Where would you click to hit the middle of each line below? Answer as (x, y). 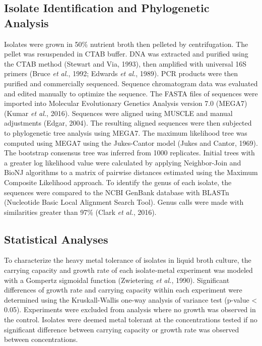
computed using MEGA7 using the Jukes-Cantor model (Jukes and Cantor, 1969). (131, 142)
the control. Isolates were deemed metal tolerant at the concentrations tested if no (131, 320)
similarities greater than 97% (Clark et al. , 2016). (80, 212)
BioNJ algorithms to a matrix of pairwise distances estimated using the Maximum (131, 172)
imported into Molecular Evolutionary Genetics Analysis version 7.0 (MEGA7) (126, 103)
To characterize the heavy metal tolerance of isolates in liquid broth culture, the (128, 260)
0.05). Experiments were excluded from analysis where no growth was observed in (130, 309)
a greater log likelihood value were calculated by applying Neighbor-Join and (123, 162)
